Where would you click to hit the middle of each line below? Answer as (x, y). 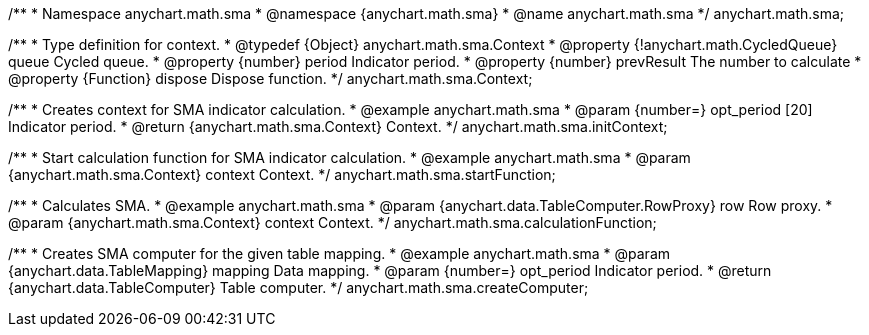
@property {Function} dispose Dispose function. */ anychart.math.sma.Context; (270, 78)
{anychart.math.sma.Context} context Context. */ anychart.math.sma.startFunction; (282, 174)
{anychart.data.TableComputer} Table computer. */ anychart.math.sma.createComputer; (298, 287)
